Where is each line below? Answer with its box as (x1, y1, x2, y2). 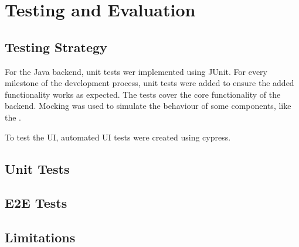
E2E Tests (5, 194, 67, 212)
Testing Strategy (5, 37, 107, 56)
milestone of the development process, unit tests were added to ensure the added (5, 77, 294, 89)
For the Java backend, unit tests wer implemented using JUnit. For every (5, 65, 267, 77)
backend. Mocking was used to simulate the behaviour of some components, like (5, 100, 291, 112)
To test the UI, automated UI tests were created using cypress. (5, 131, 231, 143)
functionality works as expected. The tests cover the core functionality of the (5, 88, 281, 100)
